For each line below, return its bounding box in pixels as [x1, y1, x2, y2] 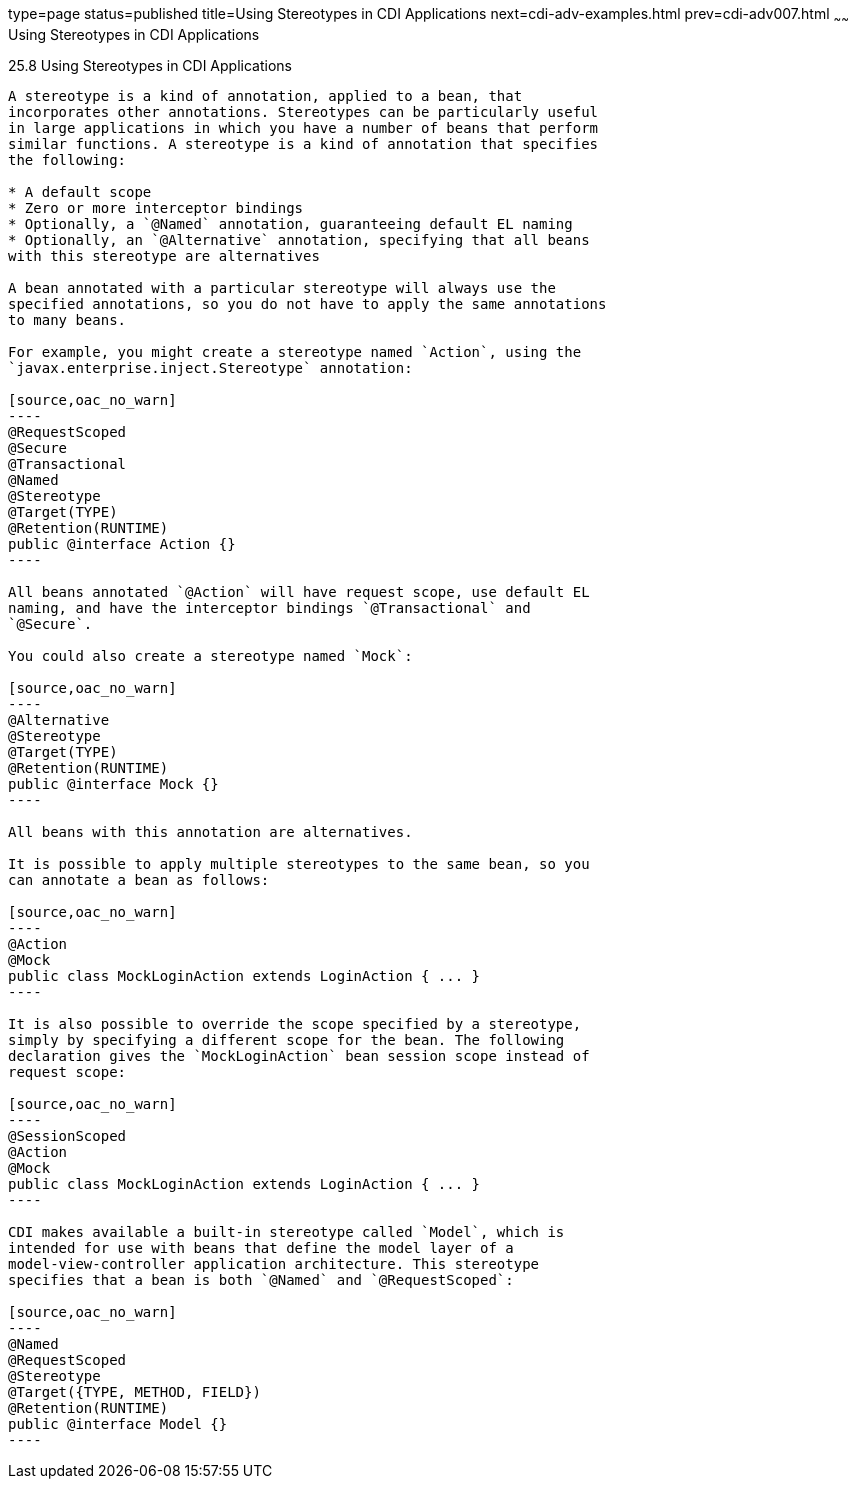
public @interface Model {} [8, 1415, 228, 1432]
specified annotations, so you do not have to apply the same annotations [8, 295, 607, 312]
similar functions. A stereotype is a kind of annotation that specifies [8, 135, 599, 152]
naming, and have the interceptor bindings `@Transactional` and [8, 599, 531, 616]
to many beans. [8, 311, 127, 328]
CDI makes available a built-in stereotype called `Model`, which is [8, 1223, 565, 1240]
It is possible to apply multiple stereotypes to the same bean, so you [8, 855, 590, 872]
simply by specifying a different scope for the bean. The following [8, 1031, 565, 1048]
